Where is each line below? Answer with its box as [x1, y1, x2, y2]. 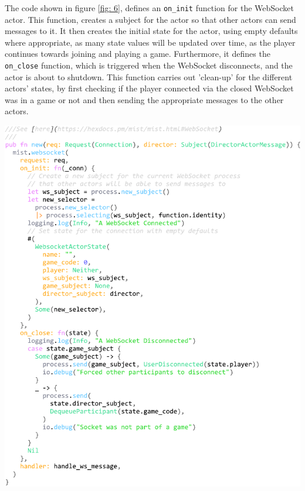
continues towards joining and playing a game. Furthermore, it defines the [5, 47, 270, 60]
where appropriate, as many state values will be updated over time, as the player [5, 36, 296, 48]
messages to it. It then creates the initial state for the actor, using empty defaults [5, 25, 298, 37]
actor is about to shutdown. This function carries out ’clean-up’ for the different [5, 70, 293, 83]
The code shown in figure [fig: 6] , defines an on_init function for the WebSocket [5, 2, 294, 13]
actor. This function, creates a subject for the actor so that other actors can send [5, 13, 296, 25]
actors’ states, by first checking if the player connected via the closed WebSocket [5, 82, 294, 94]
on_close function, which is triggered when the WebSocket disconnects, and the [5, 59, 293, 71]
